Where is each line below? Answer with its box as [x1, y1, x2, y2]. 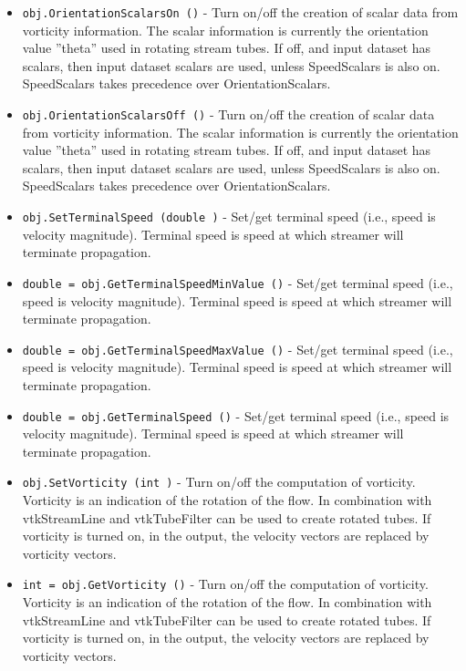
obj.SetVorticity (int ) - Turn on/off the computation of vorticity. [22, 472, 416, 491]
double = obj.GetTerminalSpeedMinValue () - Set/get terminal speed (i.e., [22, 273, 453, 292]
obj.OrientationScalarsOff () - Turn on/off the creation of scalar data [22, 105, 435, 124]
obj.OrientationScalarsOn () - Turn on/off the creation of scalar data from [22, 3, 459, 21]
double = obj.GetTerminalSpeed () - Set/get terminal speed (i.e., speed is [22, 406, 450, 425]
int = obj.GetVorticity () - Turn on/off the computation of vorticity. [22, 574, 429, 594]
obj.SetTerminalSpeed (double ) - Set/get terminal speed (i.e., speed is [22, 207, 436, 226]
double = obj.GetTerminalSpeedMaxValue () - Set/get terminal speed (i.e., [22, 339, 453, 358]
